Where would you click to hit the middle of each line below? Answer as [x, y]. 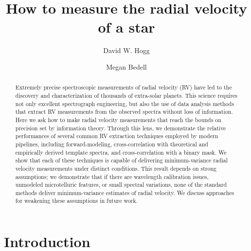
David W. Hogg [126, 50]
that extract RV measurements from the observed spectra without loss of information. [124, 112]
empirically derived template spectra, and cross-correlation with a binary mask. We [121, 152]
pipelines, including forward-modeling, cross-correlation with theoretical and [112, 144]
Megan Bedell [126, 66]
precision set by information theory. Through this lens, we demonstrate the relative [121, 128]
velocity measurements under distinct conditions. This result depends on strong [116, 168]
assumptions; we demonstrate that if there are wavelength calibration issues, [112, 176]
